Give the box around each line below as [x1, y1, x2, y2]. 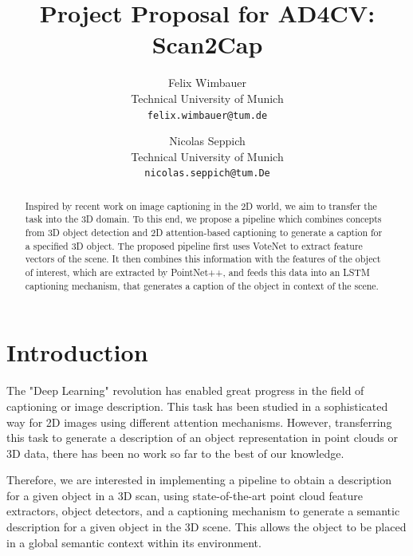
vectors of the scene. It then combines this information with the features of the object [25, 252, 381, 266]
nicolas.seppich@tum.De [144, 168, 270, 179]
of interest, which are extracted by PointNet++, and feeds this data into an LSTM [25, 266, 370, 279]
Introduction [6, 336, 148, 369]
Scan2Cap [151, 28, 263, 61]
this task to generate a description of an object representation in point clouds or [6, 429, 398, 446]
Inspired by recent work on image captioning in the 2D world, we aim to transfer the [25, 199, 377, 212]
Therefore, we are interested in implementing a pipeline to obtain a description [6, 471, 391, 488]
